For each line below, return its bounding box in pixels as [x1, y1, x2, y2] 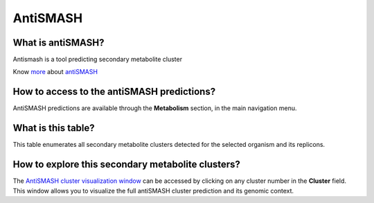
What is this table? [12, 122, 95, 134]
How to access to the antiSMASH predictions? [12, 86, 216, 98]
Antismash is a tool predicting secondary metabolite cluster [12, 55, 183, 64]
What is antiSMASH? [12, 37, 105, 48]
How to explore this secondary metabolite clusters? [12, 159, 240, 170]
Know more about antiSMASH [12, 68, 98, 76]
